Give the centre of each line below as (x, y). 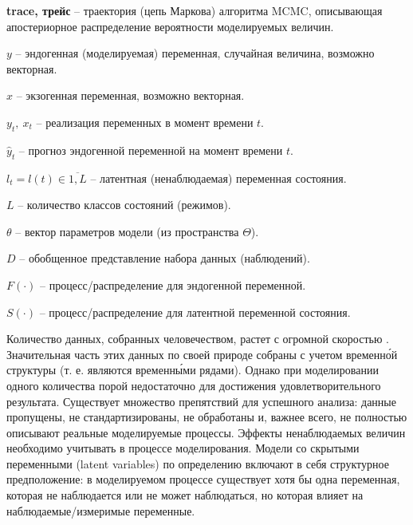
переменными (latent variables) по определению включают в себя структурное (198, 463)
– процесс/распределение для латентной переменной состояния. (195, 312)
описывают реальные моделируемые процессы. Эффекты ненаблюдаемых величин (206, 432)
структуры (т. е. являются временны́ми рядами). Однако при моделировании (193, 370)
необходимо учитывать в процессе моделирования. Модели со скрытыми (183, 448)
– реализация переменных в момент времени (145, 122)
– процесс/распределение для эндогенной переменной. (173, 284)
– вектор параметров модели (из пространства (127, 231)
